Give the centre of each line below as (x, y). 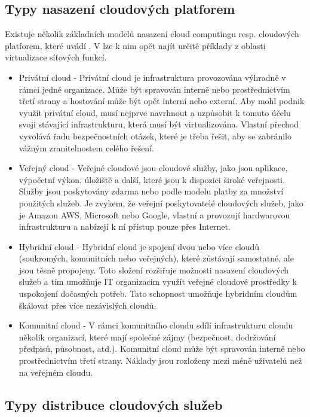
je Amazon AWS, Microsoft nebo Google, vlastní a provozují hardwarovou (154, 214)
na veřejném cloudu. (56, 372)
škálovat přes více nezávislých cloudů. (88, 305)
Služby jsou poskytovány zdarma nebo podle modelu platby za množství (151, 191)
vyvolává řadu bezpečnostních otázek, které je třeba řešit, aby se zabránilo (155, 136)
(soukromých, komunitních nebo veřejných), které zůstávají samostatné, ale (156, 258)
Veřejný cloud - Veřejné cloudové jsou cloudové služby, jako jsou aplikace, (153, 168)
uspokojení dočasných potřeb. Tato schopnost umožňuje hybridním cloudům (158, 293)
